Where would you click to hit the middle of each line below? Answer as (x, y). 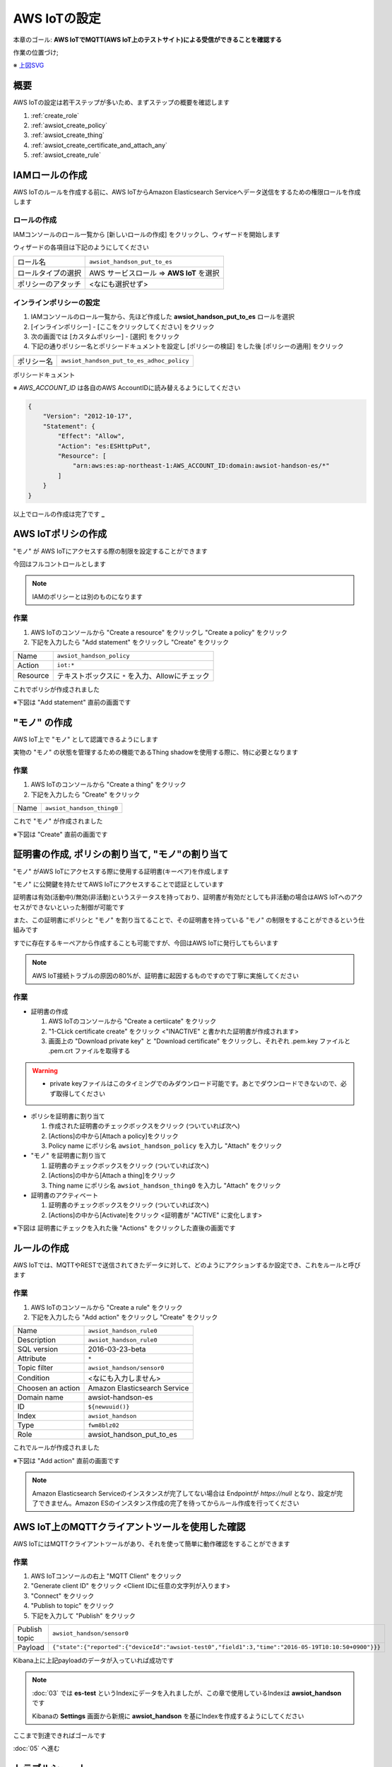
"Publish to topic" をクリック (72, 1606)
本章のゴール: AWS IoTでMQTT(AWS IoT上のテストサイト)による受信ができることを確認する (148, 40)
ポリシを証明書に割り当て (68, 1116)
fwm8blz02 (103, 1425)
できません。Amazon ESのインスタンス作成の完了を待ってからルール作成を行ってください (168, 1503)
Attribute (32, 1358)
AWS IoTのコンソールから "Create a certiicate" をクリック (132, 1021)
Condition (34, 1378)
